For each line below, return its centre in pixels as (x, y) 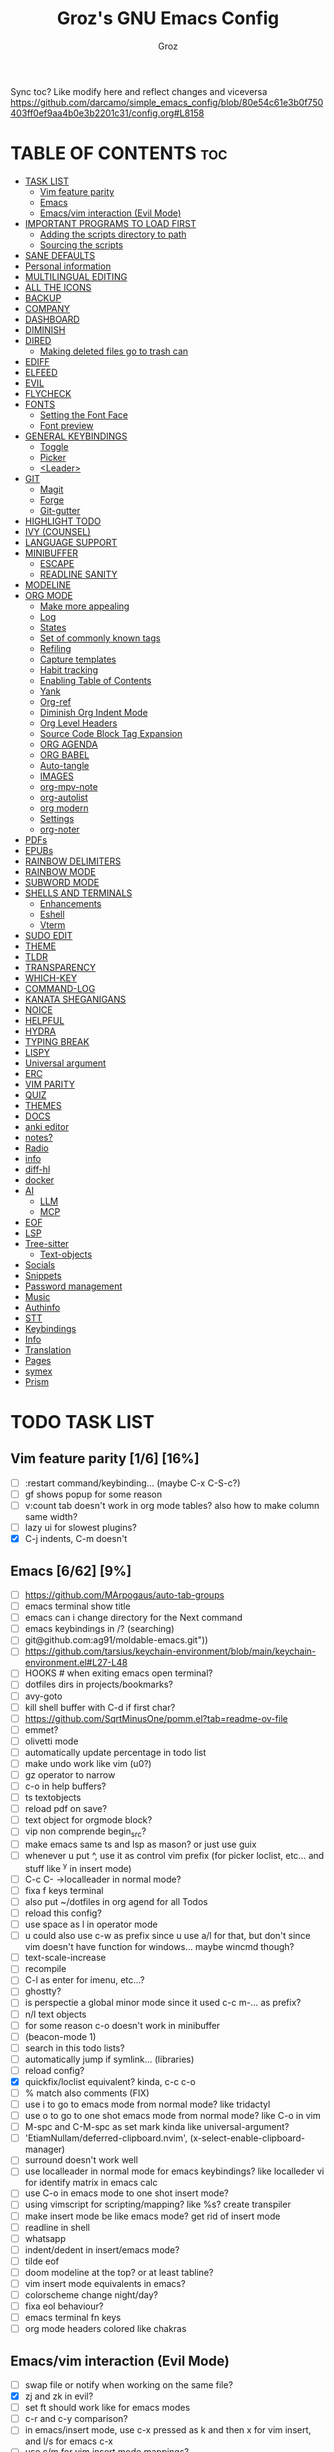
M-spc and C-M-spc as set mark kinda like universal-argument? (157, 2127)
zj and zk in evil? (59, 2396)
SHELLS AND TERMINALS (78, 893)
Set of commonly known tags (100, 638)
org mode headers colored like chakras (105, 2329)
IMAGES (57, 776)
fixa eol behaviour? (64, 2306)
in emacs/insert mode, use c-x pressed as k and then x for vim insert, (168, 2430)
